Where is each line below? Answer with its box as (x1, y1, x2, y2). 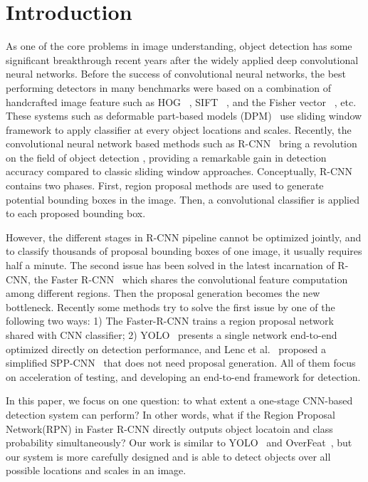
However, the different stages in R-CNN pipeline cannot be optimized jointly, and (6, 229, 362, 244)
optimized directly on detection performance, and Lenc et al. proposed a (6, 341, 326, 356)
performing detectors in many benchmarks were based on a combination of (6, 80, 331, 95)
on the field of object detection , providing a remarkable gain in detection (6, 150, 327, 164)
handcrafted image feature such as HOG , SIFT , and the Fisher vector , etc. (6, 94, 357, 109)
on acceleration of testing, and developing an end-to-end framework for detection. (6, 369, 361, 384)
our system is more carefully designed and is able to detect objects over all (6, 449, 331, 463)
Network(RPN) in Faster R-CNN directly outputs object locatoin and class (6, 421, 333, 436)
